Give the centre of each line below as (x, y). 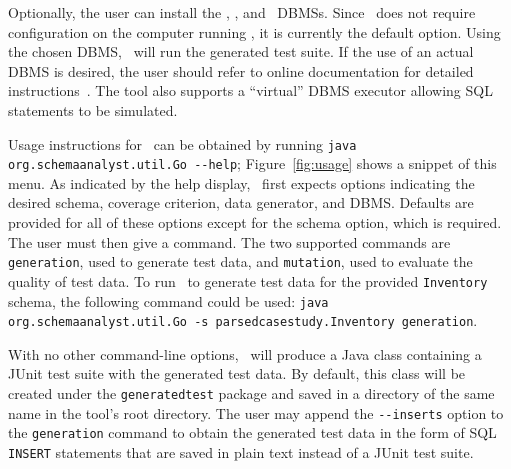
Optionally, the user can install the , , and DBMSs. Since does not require (242, 12)
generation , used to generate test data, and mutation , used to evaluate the (240, 261)
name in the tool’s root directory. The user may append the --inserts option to (256, 412)
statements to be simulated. (93, 109)
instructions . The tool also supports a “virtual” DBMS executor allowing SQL (250, 90)
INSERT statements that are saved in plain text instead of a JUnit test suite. (241, 452)
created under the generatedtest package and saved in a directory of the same (251, 393)
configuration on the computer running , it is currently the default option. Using (254, 31)
